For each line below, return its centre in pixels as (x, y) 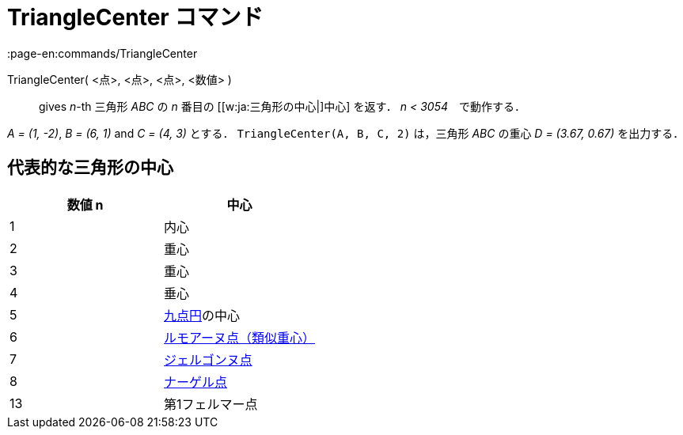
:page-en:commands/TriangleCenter (102, 53)
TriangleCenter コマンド (135, 17)
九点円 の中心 (202, 315)
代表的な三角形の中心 (90, 168)
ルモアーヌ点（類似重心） (240, 337)
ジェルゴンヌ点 (208, 359)
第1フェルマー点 (211, 404)
